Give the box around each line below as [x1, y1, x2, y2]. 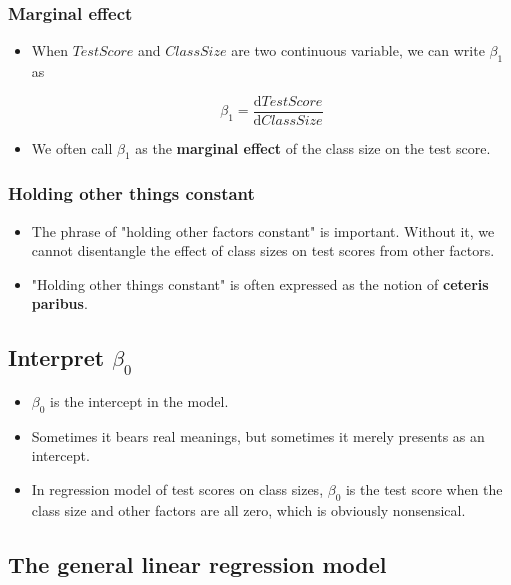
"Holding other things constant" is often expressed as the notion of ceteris [31, 273, 489, 294]
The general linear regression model [8, 548, 387, 579]
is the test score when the [345, 479, 503, 500]
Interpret [8, 342, 105, 373]
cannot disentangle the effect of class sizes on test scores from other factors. [31, 240, 495, 261]
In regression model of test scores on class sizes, [31, 479, 324, 500]
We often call [31, 137, 113, 158]
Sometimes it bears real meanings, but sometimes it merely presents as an [31, 425, 485, 446]
